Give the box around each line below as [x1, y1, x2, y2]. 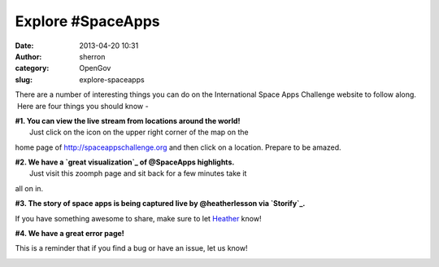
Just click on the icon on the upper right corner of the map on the [29, 127, 249, 138]
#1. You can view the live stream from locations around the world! [15, 116, 241, 125]
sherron [79, 51, 106, 61]
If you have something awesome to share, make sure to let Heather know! [15, 213, 262, 223]
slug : [15, 74, 33, 85]
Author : [15, 51, 42, 61]
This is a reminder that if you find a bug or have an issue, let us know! [15, 243, 248, 253]
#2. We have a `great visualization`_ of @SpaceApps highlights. [15, 157, 235, 167]
